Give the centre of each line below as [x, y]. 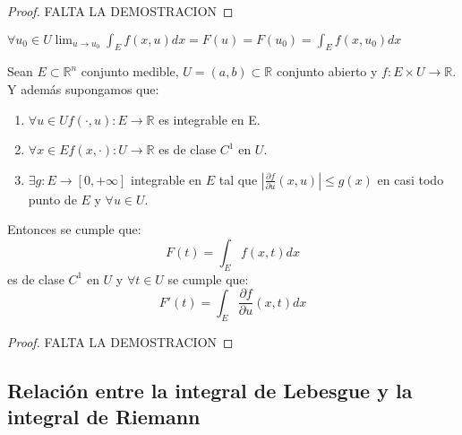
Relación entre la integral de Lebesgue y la [210, 390]
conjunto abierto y [327, 71]
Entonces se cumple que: [74, 229]
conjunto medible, [130, 71]
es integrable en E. [210, 119]
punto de [52, 199]
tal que [238, 179]
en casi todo [411, 179]
